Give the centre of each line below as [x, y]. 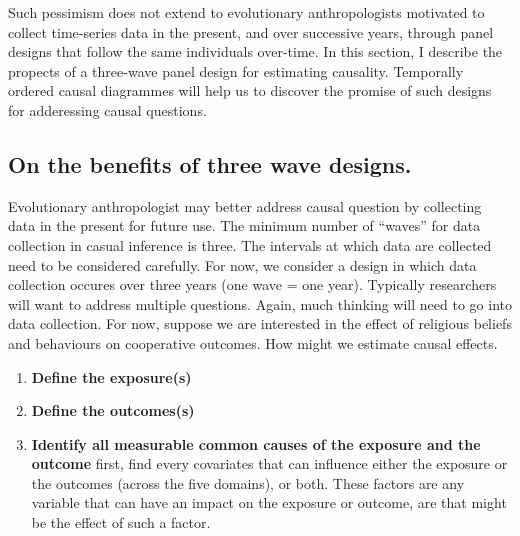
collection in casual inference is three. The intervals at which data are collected [250, 244]
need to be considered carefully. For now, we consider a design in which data [242, 264]
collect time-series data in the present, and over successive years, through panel [251, 31]
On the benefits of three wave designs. [210, 163]
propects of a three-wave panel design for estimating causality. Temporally [236, 70]
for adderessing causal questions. [107, 109]
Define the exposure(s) [111, 376]
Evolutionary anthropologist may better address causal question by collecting [245, 205]
